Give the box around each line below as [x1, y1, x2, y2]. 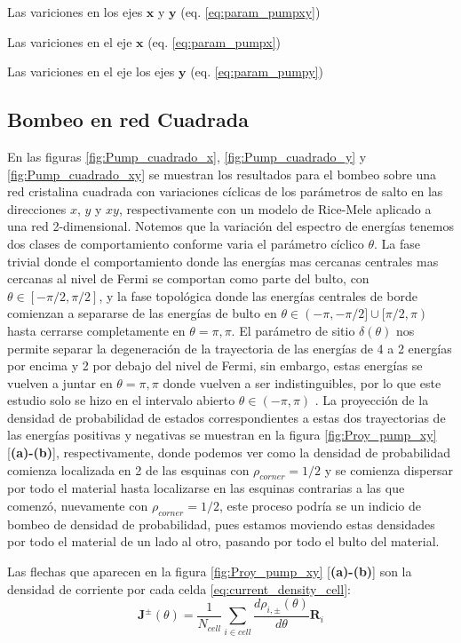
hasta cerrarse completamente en [7, 321, 186, 339]
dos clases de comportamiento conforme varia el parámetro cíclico [7, 234, 364, 252]
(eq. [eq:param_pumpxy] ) [180, 3, 321, 20]
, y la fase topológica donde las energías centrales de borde [99, 286, 418, 305]
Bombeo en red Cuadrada [7, 106, 249, 133]
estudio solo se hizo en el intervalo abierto [7, 391, 235, 409]
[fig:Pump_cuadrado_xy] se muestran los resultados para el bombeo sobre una [7, 164, 437, 183]
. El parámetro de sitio [231, 321, 355, 339]
